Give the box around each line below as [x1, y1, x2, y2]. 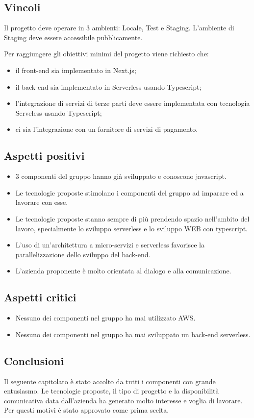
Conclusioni [4, 353, 64, 368]
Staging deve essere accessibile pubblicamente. [4, 32, 143, 42]
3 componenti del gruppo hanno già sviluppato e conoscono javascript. [15, 171, 227, 181]
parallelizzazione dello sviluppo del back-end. [15, 249, 151, 259]
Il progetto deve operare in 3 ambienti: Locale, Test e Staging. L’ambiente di [4, 23, 234, 33]
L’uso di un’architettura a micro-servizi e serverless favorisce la [15, 240, 204, 250]
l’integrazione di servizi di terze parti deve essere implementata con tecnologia [15, 98, 250, 108]
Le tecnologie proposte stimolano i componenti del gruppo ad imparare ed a [15, 187, 244, 197]
